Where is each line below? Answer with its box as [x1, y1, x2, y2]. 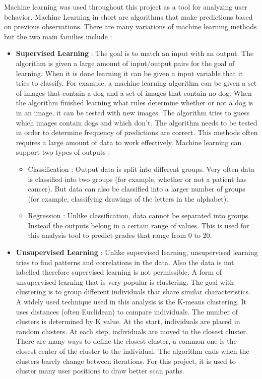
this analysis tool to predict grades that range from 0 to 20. [28, 230, 212, 240]
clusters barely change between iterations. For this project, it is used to [16, 355, 236, 366]
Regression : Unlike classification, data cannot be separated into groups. [28, 210, 250, 221]
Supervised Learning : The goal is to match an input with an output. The [16, 48, 254, 58]
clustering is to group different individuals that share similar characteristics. [16, 286, 250, 297]
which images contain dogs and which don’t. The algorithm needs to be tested [16, 117, 257, 128]
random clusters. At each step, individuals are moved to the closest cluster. [16, 326, 248, 336]
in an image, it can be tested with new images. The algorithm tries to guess [16, 107, 250, 117]
